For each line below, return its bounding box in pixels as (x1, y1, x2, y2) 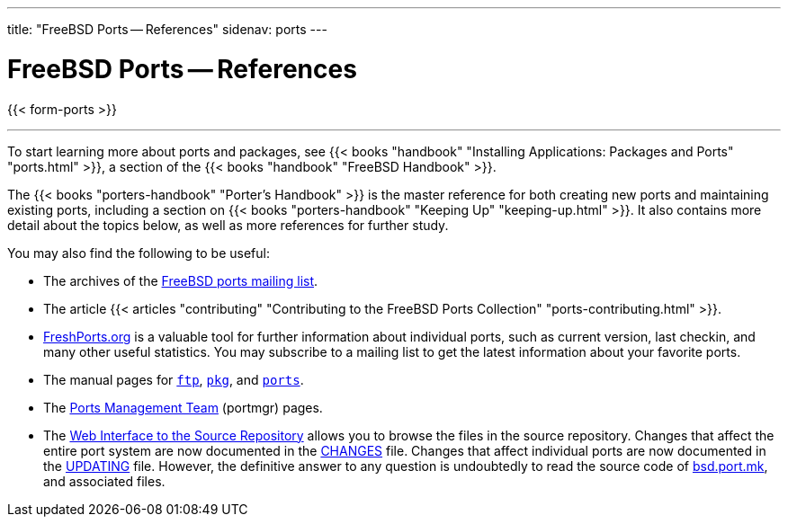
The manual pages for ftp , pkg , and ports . (43, 371, 304, 387)
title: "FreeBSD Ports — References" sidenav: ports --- (7, 22, 327, 37)
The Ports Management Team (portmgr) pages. (43, 399, 323, 415)
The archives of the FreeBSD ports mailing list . (43, 272, 318, 289)
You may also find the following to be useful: (7, 244, 270, 261)
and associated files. (43, 473, 166, 489)
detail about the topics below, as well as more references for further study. (7, 217, 449, 233)
